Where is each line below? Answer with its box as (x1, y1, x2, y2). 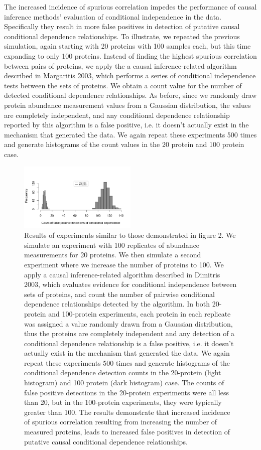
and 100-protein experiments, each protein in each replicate (48, 308, 231, 319)
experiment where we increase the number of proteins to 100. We (24, 259, 224, 269)
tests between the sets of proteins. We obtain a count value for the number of (4, 80, 242, 90)
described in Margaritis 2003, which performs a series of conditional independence (4, 70, 256, 81)
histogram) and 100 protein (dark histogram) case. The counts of (24, 377, 224, 388)
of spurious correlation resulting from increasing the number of (24, 416, 217, 427)
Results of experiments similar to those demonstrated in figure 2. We (24, 230, 236, 240)
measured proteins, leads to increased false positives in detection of (24, 426, 230, 437)
